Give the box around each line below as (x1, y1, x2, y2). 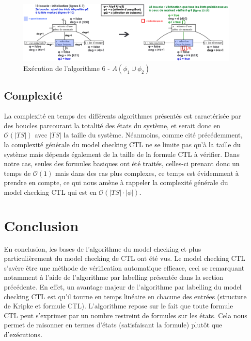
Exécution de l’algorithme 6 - (23, 63, 110, 73)
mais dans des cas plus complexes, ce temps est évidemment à (55, 168, 239, 178)
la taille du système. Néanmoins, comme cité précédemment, (63, 130, 243, 140)
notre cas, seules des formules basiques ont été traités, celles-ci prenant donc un (4, 158, 240, 169)
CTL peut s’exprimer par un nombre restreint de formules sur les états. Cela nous (4, 310, 247, 320)
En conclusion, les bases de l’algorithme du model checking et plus (4, 243, 201, 254)
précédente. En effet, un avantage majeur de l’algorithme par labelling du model (4, 282, 242, 292)
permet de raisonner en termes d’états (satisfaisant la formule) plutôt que (4, 320, 222, 330)
